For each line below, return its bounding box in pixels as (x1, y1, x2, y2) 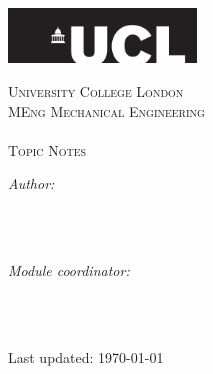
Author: (8, 173, 55, 194)
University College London (8, 80, 184, 101)
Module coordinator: (8, 260, 130, 281)
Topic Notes (8, 139, 87, 160)
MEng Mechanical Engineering (8, 100, 205, 121)
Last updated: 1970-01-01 (8, 346, 164, 367)
